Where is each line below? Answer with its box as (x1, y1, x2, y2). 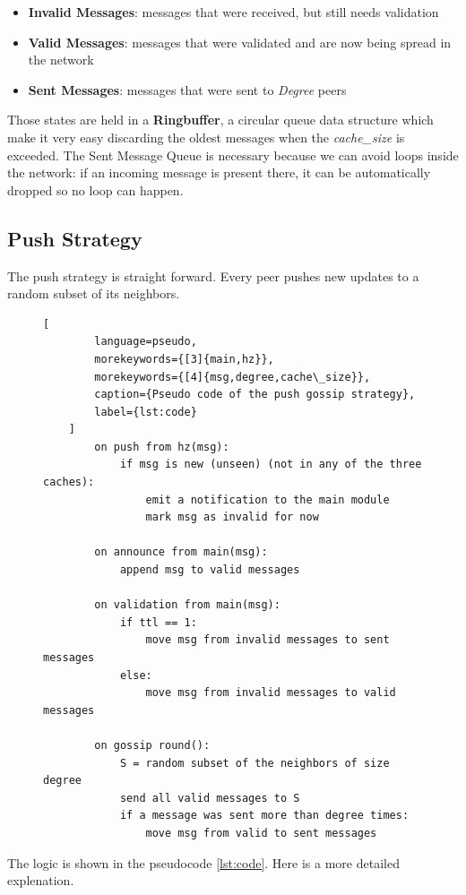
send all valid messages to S (119, 791, 300, 805)
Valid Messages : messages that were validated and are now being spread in (28, 32, 452, 51)
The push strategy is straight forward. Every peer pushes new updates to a (7, 266, 419, 285)
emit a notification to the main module (145, 493, 390, 506)
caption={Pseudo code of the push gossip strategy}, (94, 388, 416, 401)
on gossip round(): (94, 738, 211, 752)
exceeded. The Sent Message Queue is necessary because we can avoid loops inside (7, 145, 459, 164)
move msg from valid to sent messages (145, 826, 377, 839)
